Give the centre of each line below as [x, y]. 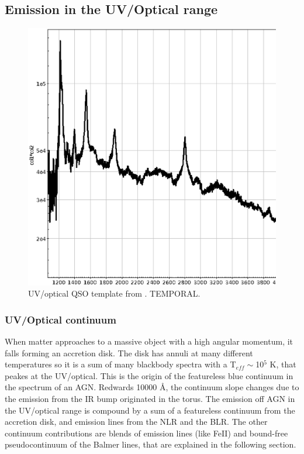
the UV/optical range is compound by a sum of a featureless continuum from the [150, 410]
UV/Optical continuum [61, 319]
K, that [283, 364]
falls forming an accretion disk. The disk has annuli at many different [129, 352]
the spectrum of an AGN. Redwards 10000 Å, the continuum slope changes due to [152, 387]
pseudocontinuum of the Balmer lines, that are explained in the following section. [151, 444]
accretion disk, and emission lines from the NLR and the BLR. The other [136, 422]
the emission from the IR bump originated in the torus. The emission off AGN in [150, 399]
